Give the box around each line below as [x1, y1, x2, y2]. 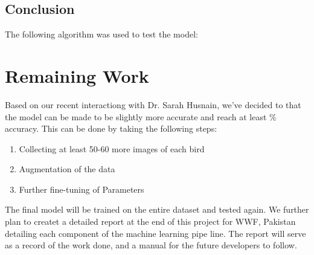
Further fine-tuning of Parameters [19, 182, 144, 195]
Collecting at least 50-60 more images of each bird [19, 142, 205, 155]
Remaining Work [5, 63, 149, 88]
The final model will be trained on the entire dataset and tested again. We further [5, 203, 309, 216]
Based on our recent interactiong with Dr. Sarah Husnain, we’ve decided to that [5, 98, 301, 111]
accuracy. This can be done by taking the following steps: [5, 122, 217, 135]
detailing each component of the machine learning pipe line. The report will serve [5, 227, 306, 239]
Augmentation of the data [19, 163, 115, 175]
